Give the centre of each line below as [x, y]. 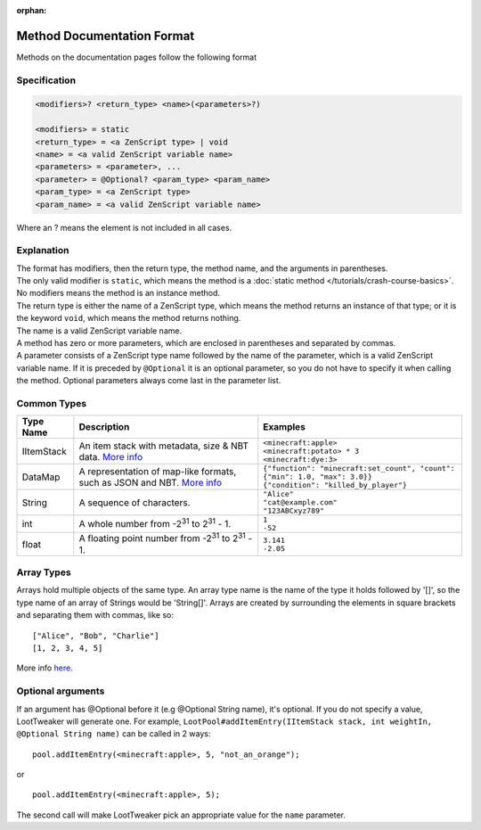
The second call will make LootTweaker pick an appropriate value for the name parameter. [181, 815]
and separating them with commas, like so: [95, 615]
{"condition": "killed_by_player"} [335, 485]
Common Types [52, 403]
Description [104, 427]
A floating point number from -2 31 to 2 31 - [166, 538]
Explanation [43, 251]
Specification [46, 80]
